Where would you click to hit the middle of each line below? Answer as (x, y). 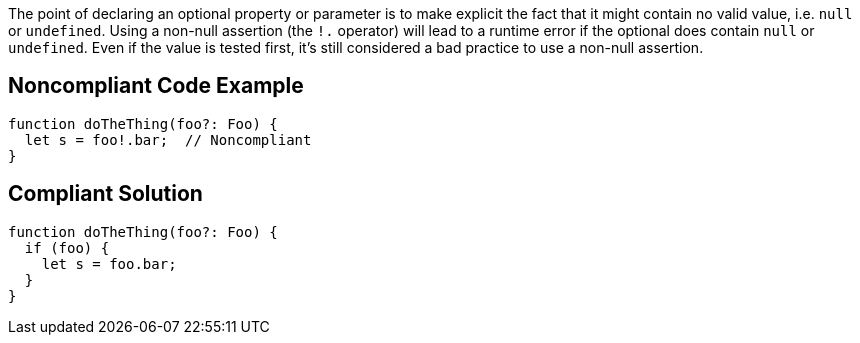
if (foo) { (67, 247)
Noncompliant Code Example (156, 86)
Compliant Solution (105, 194)
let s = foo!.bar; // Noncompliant (168, 139)
